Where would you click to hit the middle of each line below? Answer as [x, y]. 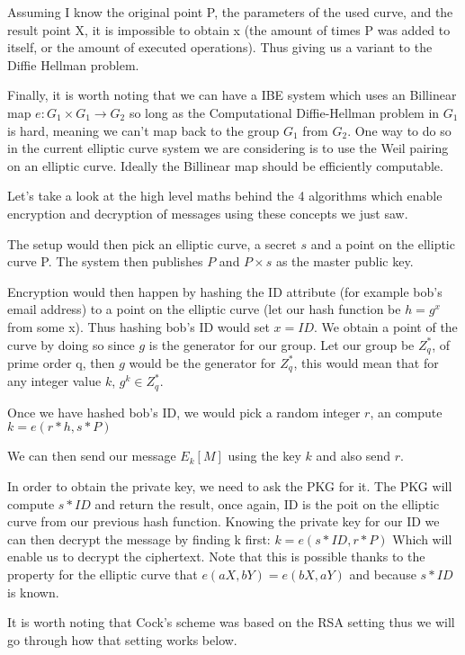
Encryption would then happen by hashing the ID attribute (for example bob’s [225, 291]
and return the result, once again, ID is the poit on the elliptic [267, 503]
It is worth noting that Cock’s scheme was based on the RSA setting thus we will [231, 622]
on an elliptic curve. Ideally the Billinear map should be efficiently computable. [225, 165]
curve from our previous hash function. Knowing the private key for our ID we [224, 521]
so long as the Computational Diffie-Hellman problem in [284, 112]
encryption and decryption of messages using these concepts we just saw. [208, 213]
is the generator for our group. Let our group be [282, 344]
